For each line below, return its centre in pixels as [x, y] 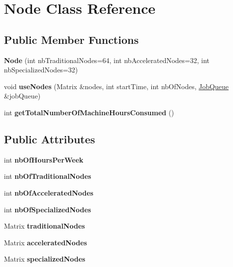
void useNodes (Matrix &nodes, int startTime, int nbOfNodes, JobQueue [116, 86]
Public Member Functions [71, 39]
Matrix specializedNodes [45, 259]
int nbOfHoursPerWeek [44, 159]
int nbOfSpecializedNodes [48, 209]
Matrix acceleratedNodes [45, 242]
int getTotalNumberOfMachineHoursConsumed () [89, 112]
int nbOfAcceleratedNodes [49, 192]
